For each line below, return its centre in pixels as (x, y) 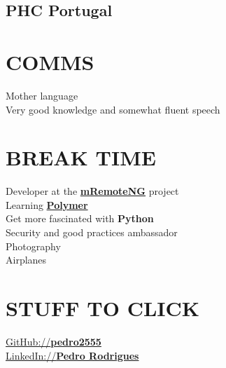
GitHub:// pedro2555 (54, 341)
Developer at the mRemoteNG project (92, 191)
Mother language (42, 95)
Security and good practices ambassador (92, 232)
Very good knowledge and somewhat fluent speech (113, 109)
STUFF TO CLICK (103, 307)
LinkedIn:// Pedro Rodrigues (72, 355)
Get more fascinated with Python (80, 218)
